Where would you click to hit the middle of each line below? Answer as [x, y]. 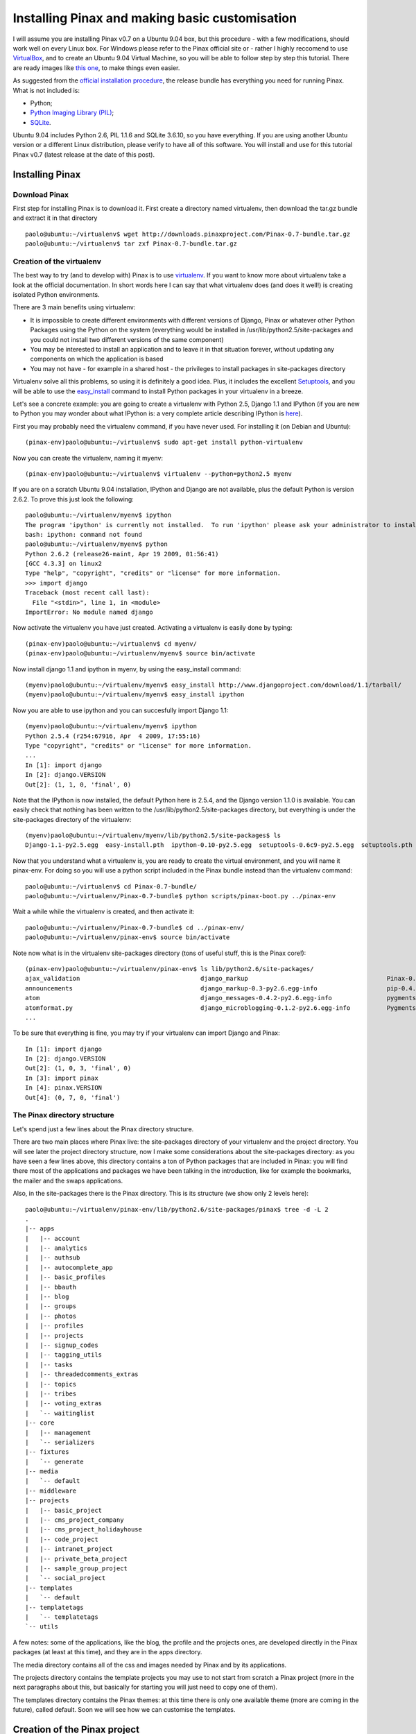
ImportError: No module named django [89, 612]
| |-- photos [51, 1316]
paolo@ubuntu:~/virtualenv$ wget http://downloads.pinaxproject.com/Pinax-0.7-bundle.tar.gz [188, 234]
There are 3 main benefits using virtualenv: [74, 307]
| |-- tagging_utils [64, 1355]
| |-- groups [51, 1306]
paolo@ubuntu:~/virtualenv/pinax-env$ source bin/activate [128, 937]
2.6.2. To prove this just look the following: [73, 499]
